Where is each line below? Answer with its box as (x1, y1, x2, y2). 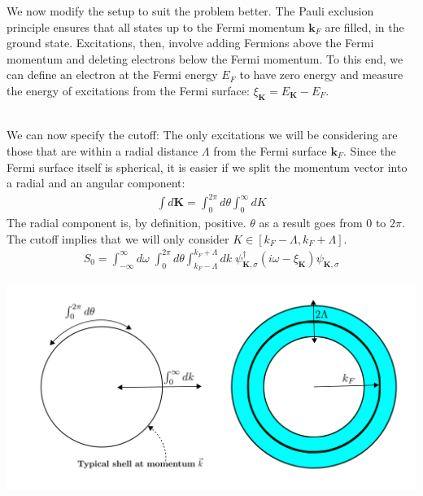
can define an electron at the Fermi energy (7, 66, 218, 83)
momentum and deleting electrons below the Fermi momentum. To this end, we (7, 50, 403, 67)
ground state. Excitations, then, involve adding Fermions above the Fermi (7, 34, 374, 51)
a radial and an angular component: (7, 174, 185, 191)
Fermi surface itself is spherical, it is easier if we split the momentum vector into (7, 158, 408, 175)
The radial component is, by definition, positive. (7, 214, 246, 231)
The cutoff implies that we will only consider (7, 230, 229, 247)
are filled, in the (325, 18, 404, 35)
